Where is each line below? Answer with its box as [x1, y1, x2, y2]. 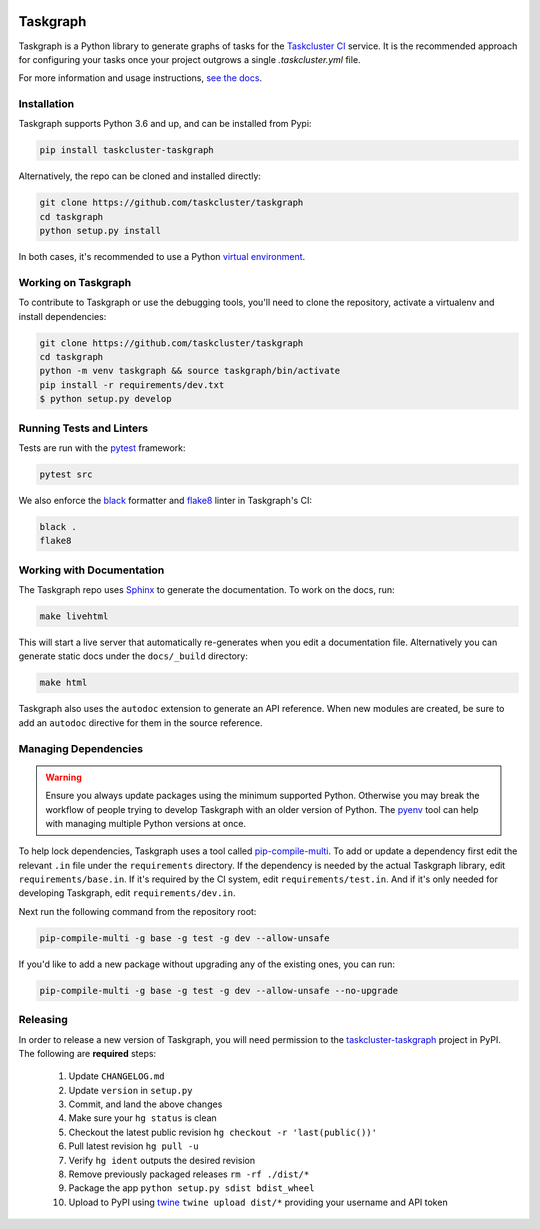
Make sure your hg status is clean [68, 1112, 217, 1124]
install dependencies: [18, 310, 107, 322]
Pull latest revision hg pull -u [68, 1140, 199, 1152]
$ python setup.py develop [39, 393, 172, 405]
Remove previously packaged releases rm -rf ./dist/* [68, 1168, 310, 1180]
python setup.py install [39, 225, 162, 237]
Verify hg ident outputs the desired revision [68, 1154, 255, 1166]
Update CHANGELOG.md [68, 1070, 165, 1082]
